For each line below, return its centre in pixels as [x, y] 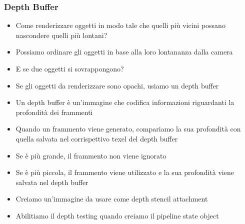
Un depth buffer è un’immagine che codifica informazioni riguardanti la [125, 102]
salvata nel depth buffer [52, 182]
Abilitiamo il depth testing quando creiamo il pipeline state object [117, 215]
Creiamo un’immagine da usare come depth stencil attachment [112, 199]
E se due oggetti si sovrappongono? [70, 68]
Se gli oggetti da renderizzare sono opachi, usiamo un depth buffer [117, 85]
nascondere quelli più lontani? [61, 35]
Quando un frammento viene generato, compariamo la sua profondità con [128, 129]
